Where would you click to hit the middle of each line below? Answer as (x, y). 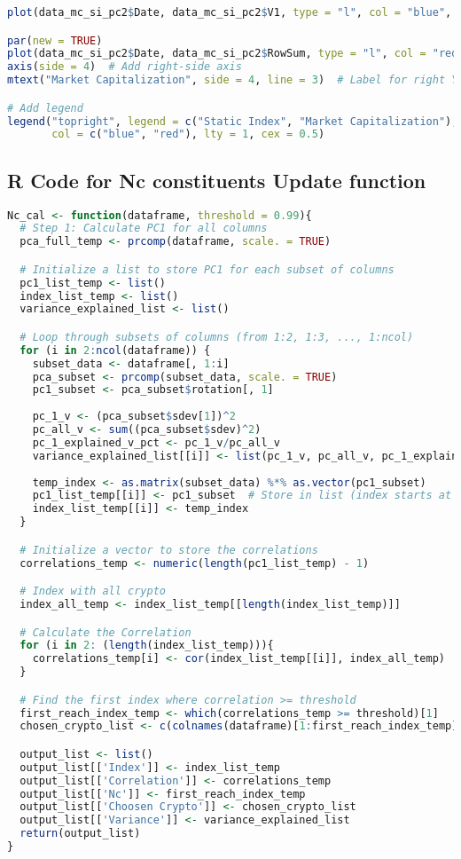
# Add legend (45, 108)
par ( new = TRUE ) (55, 40)
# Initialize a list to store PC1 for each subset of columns (207, 269)
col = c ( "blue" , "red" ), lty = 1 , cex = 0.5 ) (188, 134)
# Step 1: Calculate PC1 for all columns (144, 229)
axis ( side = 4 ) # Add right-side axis (125, 67)
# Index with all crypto (93, 591)
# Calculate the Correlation (105, 632)
